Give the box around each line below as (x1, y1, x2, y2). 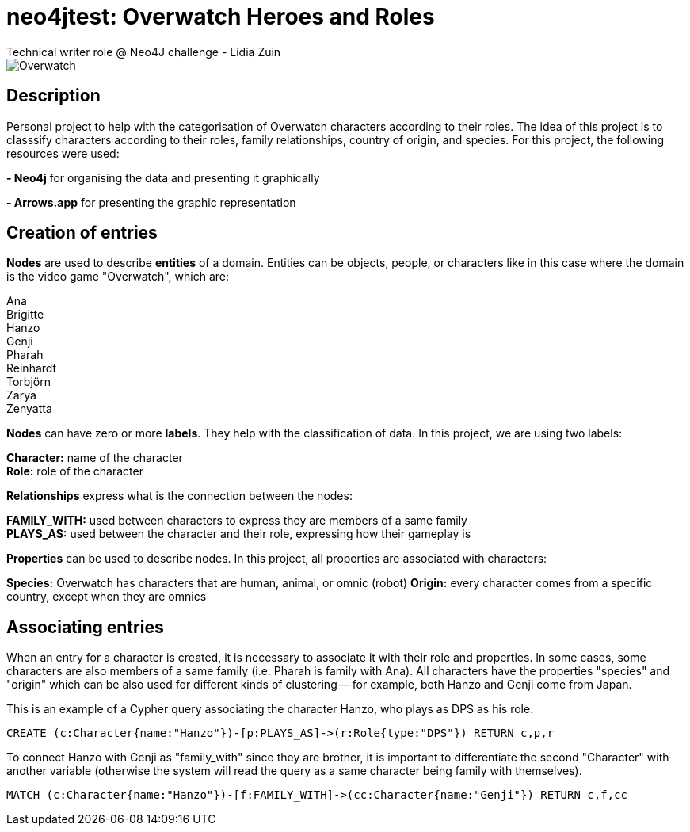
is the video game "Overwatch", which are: (6, 269, 229, 284)
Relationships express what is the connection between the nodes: (6, 489, 353, 503)
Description (6, 86, 101, 106)
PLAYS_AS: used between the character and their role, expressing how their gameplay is (6, 527, 471, 541)
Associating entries (6, 616, 164, 637)
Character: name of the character (6, 451, 183, 465)
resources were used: (6, 146, 120, 160)
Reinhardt (6, 361, 57, 376)
